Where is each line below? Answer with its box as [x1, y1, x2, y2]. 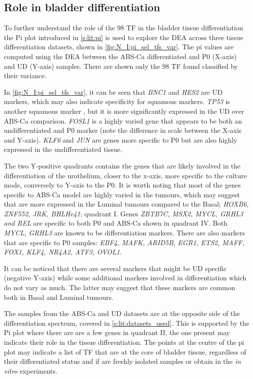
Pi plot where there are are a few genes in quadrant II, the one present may [4, 327, 230, 337]
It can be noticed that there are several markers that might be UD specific [4, 263, 227, 273]
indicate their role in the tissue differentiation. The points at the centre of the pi [4, 337, 244, 347]
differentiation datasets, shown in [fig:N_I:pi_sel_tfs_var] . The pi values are [4, 42, 234, 52]
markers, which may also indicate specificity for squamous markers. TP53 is [4, 96, 230, 106]
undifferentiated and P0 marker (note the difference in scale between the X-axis [4, 125, 242, 135]
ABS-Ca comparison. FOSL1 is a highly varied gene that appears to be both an [4, 115, 242, 126]
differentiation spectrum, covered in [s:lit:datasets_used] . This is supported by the [4, 317, 250, 328]
